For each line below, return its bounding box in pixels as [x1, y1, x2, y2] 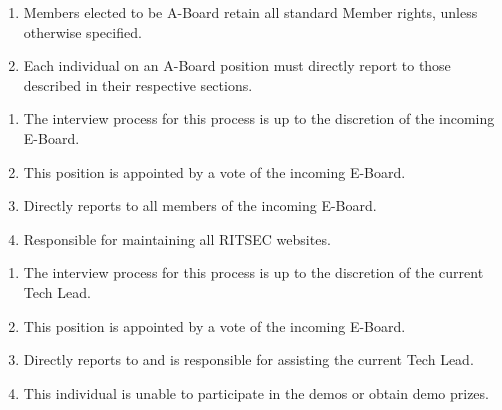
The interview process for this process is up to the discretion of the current [23, 262, 484, 283]
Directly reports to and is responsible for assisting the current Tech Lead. [23, 349, 474, 370]
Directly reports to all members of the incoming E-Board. [23, 195, 377, 216]
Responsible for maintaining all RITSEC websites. [23, 228, 331, 249]
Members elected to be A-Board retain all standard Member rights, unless [23, 2, 478, 22]
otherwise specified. [23, 21, 142, 42]
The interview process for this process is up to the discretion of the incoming [23, 108, 495, 129]
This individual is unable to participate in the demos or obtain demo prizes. [23, 382, 489, 403]
